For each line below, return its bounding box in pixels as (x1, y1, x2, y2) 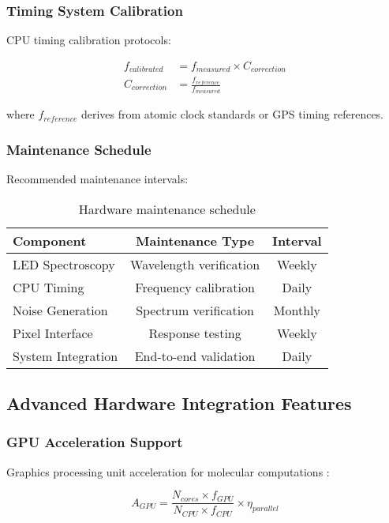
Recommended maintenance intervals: (6, 171, 189, 187)
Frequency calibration (135, 277, 255, 296)
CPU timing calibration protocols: (6, 32, 171, 48)
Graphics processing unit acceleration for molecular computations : (6, 463, 330, 480)
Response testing (148, 323, 241, 342)
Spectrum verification (136, 300, 255, 319)
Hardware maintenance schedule (78, 199, 256, 218)
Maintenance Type (136, 231, 255, 250)
